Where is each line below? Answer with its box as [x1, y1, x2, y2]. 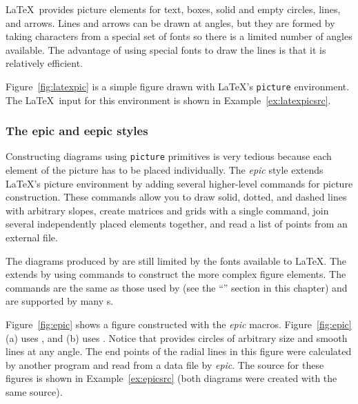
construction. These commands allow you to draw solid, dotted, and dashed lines [6, 190, 347, 204]
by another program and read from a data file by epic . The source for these [6, 357, 324, 372]
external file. [6, 230, 58, 245]
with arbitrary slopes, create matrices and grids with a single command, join [6, 203, 329, 217]
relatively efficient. [6, 56, 83, 70]
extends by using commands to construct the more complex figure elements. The [6, 267, 346, 281]
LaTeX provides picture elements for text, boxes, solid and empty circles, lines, [6, 2, 341, 16]
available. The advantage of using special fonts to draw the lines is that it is [6, 42, 326, 57]
